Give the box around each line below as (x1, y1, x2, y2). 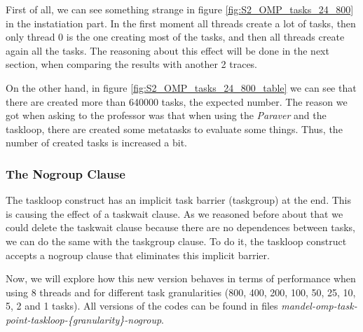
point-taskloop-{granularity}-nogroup (6, 312, 162, 326)
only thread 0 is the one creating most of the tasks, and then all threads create (6, 29, 345, 44)
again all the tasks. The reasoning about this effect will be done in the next (6, 43, 329, 57)
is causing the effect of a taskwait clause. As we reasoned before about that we (6, 206, 343, 221)
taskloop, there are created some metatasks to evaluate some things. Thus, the (6, 121, 343, 136)
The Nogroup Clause (6, 165, 125, 182)
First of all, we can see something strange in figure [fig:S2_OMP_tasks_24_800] (6, 2, 354, 16)
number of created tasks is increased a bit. (6, 135, 188, 150)
